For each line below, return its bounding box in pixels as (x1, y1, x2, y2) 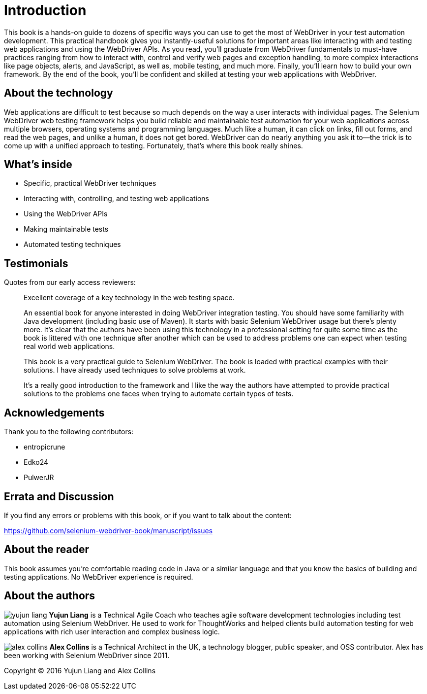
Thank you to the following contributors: (4, 427, 134, 436)
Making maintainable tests (24, 225, 109, 234)
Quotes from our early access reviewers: (4, 278, 136, 287)
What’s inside (4, 158, 72, 171)
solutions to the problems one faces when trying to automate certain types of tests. (24, 389, 294, 398)
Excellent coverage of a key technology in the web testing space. (24, 293, 235, 302)
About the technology (4, 87, 113, 100)
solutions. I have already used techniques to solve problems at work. (24, 366, 246, 375)
